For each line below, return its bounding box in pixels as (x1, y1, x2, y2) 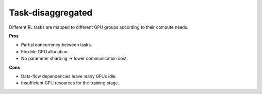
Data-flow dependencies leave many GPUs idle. (21, 73, 117, 79)
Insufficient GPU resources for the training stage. (21, 80, 119, 86)
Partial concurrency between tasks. (21, 42, 92, 48)
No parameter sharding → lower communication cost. (21, 56, 128, 62)
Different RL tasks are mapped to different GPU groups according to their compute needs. (9, 24, 189, 30)
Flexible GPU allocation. (21, 48, 69, 54)
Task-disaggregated (9, 7, 93, 18)
